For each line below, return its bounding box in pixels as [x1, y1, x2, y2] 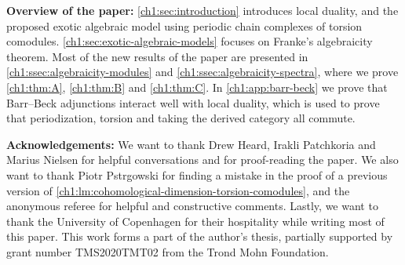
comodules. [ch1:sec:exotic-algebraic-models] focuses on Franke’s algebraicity [6, 33, 373, 49]
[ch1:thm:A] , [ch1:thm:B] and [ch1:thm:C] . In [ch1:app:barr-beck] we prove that [6, 78, 388, 95]
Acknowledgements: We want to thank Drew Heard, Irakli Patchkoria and [6, 136, 376, 152]
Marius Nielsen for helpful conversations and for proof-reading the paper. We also [6, 151, 399, 168]
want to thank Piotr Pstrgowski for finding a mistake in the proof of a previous [6, 166, 388, 183]
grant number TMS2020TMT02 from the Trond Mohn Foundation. [6, 243, 329, 260]
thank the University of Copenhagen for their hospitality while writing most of [6, 212, 385, 229]
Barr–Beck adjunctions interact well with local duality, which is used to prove [6, 94, 380, 111]
